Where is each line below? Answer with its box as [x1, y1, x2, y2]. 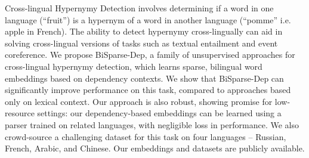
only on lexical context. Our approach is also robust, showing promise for [5, 95, 273, 107]
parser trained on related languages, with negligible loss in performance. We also [5, 118, 299, 131]
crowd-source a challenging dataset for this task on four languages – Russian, [5, 130, 286, 142]
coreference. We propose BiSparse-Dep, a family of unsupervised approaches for [5, 48, 295, 61]
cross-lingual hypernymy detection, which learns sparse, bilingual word [5, 60, 262, 72]
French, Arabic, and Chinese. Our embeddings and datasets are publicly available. [5, 142, 305, 154]
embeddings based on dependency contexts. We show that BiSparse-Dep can [5, 72, 284, 84]
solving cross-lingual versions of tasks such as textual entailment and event [5, 36, 278, 49]
